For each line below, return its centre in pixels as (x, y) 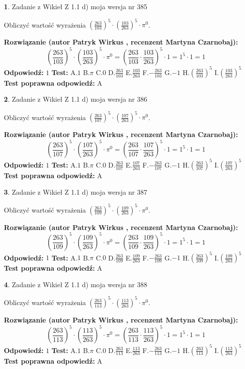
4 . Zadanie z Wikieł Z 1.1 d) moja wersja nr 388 (76, 284)
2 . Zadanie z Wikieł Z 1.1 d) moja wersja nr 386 (76, 99)
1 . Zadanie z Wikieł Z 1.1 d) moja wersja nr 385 (76, 6)
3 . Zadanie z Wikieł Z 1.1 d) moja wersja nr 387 (76, 192)
